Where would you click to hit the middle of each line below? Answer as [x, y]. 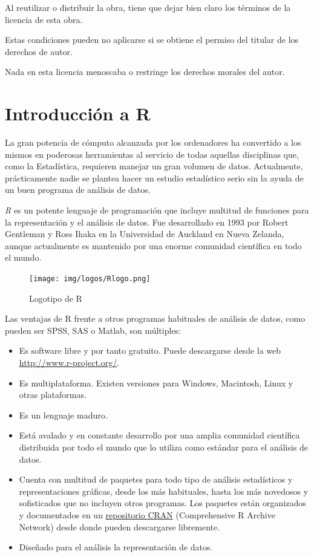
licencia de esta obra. [44, 19]
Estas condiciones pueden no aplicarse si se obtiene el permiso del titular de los [152, 40]
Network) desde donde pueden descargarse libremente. [119, 526]
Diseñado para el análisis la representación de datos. [116, 547]
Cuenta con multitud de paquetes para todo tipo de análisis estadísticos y [156, 479]
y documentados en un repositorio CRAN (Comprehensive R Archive [147, 515]
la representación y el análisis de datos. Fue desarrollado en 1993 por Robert [147, 222]
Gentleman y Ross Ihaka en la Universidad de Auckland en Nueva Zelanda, [145, 234]
